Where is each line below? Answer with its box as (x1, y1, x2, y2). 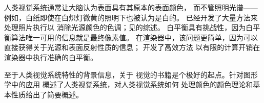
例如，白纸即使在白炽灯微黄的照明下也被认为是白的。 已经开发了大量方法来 (4, 12, 258, 22)
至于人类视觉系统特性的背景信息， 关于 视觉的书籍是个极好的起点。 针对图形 (4, 69, 258, 80)
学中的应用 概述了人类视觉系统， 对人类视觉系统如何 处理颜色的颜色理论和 (4, 79, 253, 90)
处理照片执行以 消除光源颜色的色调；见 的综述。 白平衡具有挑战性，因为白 (4, 22, 253, 33)
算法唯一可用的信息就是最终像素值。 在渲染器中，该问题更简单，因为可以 (11, 32, 258, 42)
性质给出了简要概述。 (11, 89, 83, 99)
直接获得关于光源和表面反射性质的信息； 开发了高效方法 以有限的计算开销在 (4, 42, 260, 53)
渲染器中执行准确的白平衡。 (4, 51, 97, 62)
